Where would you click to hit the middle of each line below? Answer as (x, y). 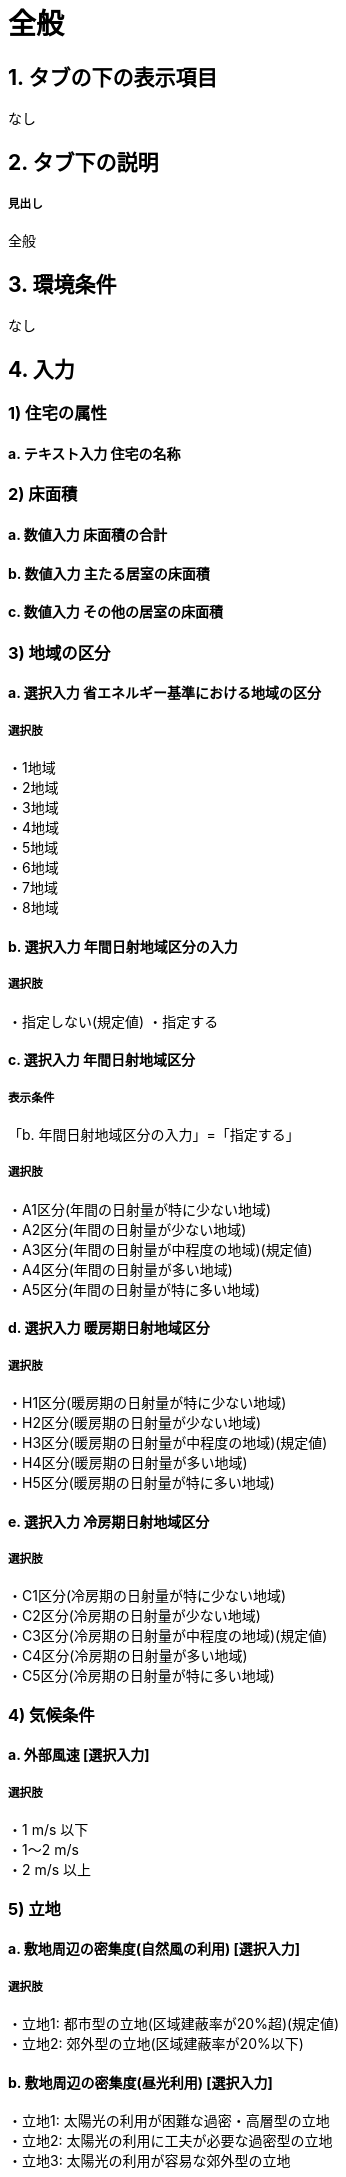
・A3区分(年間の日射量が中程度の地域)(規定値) (160, 1249)
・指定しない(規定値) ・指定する (113, 1021)
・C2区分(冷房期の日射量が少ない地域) (134, 1616)
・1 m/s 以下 (48, 1830)
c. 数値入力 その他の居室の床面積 (116, 612)
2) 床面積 (43, 494)
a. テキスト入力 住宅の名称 (94, 453)
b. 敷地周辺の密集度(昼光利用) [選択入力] (140, 2082)
